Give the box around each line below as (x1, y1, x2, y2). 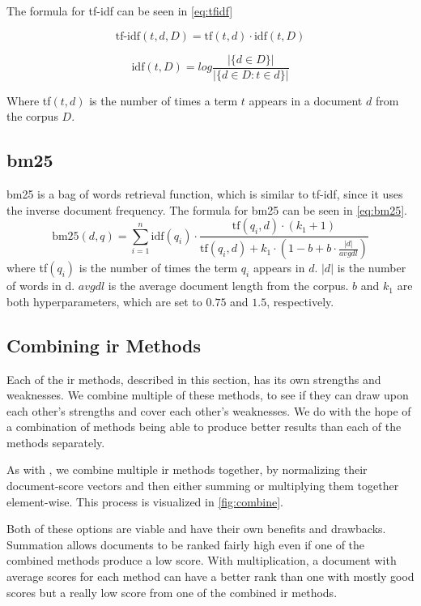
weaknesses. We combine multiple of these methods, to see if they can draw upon (6, 386, 409, 403)
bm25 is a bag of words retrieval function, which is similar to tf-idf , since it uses (6, 186, 403, 203)
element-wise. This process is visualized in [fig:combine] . (6, 493, 283, 510)
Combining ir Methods (6, 332, 201, 357)
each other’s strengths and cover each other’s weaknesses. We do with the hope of (6, 402, 411, 419)
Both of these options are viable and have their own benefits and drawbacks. (6, 520, 386, 537)
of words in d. (6, 277, 75, 294)
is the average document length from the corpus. (108, 277, 349, 294)
